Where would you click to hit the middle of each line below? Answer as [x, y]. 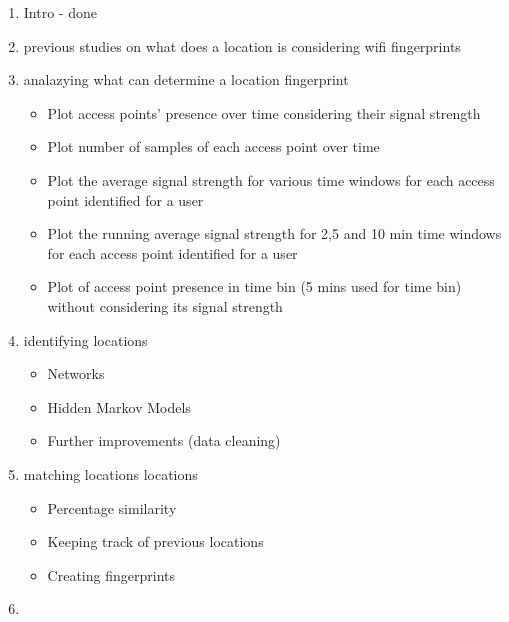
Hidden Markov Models [119, 406]
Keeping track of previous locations [155, 541]
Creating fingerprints [111, 574]
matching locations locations [110, 473]
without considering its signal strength [165, 305]
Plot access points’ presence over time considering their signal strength [264, 112]
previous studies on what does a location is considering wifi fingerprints [242, 45]
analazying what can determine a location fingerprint [186, 79]
